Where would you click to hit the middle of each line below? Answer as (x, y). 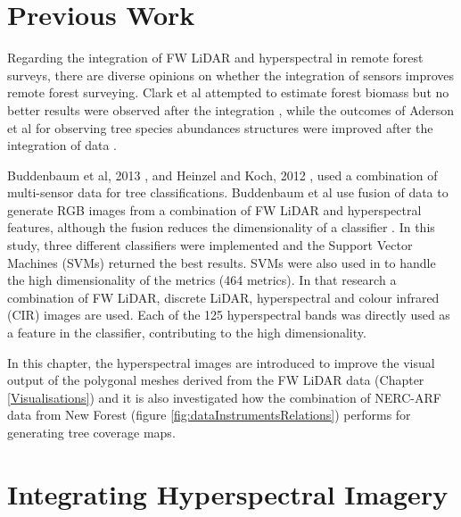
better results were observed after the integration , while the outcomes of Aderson (231, 109)
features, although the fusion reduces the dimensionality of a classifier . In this (221, 227)
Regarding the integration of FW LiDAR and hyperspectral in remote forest (215, 58)
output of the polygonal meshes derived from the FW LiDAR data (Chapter (216, 380)
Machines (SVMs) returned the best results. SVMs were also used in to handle (222, 262)
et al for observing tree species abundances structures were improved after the (220, 127)
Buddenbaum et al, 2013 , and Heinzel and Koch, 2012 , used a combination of (222, 175)
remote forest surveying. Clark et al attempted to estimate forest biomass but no (228, 92)
